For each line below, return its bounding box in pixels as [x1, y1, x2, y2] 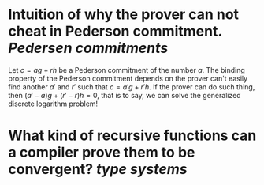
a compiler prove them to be [8, 144, 195, 161]
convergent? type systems [8, 160, 188, 179]
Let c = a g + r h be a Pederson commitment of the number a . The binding [8, 65, 246, 74]
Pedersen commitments [8, 40, 169, 57]
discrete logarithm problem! [8, 99, 99, 108]
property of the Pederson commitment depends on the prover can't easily [8, 74, 248, 83]
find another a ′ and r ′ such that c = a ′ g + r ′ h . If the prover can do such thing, [8, 81, 255, 92]
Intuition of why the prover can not [8, 6, 239, 24]
